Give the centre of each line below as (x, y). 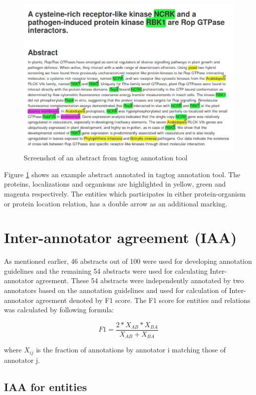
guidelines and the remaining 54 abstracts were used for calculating (106, 271)
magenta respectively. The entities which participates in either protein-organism (125, 193)
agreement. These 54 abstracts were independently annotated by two (140, 280)
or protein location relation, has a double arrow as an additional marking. (116, 203)
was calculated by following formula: (59, 310)
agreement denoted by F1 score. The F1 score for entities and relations (143, 300)
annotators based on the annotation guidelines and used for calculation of (115, 290)
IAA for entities (45, 386)
